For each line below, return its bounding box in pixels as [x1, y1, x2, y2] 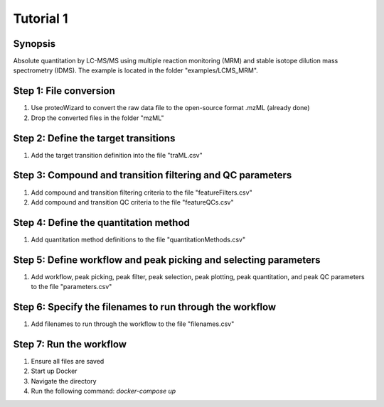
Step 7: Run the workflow [13, 338, 127, 350]
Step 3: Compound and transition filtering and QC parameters [13, 169, 292, 181]
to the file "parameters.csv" [31, 283, 112, 291]
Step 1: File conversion [13, 85, 115, 97]
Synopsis [13, 38, 56, 50]
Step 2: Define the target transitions [13, 132, 176, 144]
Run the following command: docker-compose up [31, 387, 176, 396]
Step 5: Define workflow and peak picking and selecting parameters [13, 254, 321, 266]
